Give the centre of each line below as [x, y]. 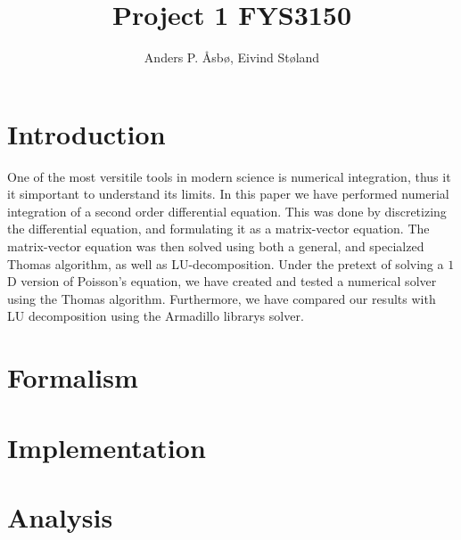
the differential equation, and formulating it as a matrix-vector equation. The [218, 229]
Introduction [86, 133]
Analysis [60, 516]
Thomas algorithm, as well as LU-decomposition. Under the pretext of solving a [226, 263]
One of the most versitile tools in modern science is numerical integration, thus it [229, 176]
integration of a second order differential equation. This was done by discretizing [227, 211]
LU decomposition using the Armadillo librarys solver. [156, 316]
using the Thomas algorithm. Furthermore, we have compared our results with [222, 298]
